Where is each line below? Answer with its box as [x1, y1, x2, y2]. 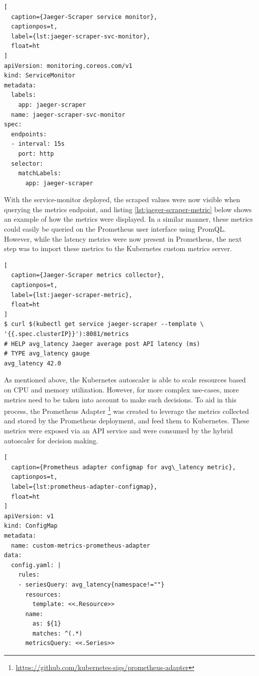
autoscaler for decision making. [4, 435, 99, 445]
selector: [11, 160, 43, 167]
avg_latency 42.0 [4, 359, 61, 367]
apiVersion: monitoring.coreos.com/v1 [4, 62, 132, 69]
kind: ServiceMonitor [4, 72, 76, 79]
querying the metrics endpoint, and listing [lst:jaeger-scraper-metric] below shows [4, 204, 252, 214]
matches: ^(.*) [32, 630, 83, 637]
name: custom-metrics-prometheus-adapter [11, 542, 150, 549]
